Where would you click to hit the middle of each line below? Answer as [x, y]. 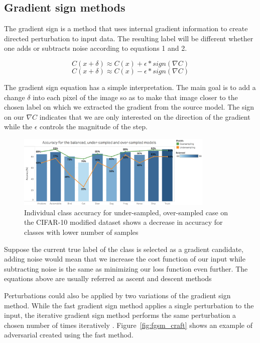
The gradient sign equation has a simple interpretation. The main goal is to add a [130, 87]
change [15, 97]
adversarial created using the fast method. [69, 335]
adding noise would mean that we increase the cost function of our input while [125, 259]
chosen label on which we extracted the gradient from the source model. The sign [129, 107]
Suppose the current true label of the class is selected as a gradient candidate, [124, 249]
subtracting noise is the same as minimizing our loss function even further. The [126, 268]
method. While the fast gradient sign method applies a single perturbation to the [129, 305]
